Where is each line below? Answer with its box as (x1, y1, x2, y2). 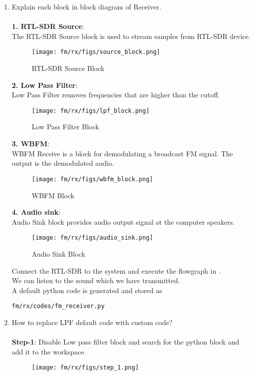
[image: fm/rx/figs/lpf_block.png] (31, 107, 150, 114)
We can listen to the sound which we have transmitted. (11, 275, 180, 286)
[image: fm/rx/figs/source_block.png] (31, 48, 160, 56)
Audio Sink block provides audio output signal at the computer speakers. (11, 216, 235, 227)
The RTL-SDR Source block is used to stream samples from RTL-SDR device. (11, 30, 251, 41)
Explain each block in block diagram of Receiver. (11, 1, 161, 11)
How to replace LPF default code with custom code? (11, 317, 173, 327)
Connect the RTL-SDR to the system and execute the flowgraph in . (11, 265, 221, 276)
